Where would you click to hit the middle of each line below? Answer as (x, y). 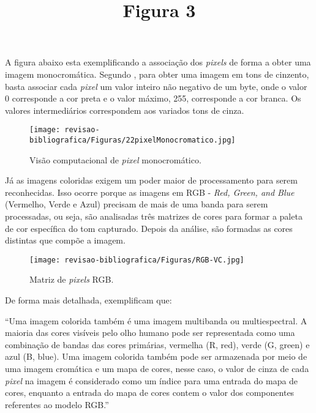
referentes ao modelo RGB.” (57, 404)
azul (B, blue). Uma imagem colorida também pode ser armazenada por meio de (156, 356)
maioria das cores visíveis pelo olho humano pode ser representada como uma (150, 333)
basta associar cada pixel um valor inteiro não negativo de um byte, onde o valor (156, 86)
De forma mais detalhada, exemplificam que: (88, 300)
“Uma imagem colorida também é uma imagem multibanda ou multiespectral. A (156, 320)
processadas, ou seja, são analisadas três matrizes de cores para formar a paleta (154, 216)
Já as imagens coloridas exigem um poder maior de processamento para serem (151, 180)
